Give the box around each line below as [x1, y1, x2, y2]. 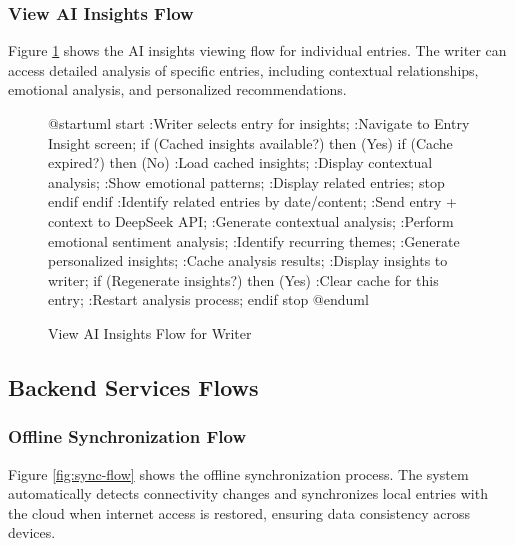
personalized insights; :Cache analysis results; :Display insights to [48, 250, 448, 271]
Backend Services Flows [8, 371, 259, 402]
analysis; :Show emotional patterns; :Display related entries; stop [48, 171, 445, 192]
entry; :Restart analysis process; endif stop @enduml [48, 289, 369, 310]
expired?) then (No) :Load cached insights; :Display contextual [48, 152, 433, 173]
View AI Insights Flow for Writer [48, 322, 252, 343]
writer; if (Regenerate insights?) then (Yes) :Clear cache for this [48, 269, 439, 290]
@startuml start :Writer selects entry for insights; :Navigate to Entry [48, 113, 470, 133]
